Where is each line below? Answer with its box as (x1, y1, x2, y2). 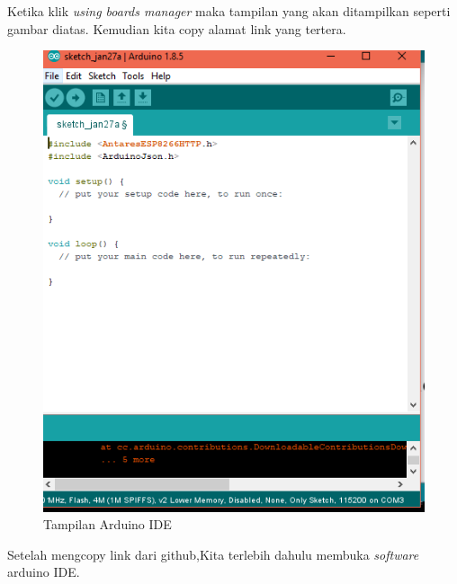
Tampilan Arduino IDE (43, 515, 172, 534)
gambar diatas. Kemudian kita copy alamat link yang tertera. (7, 19, 346, 38)
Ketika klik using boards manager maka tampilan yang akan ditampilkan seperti (7, 2, 451, 20)
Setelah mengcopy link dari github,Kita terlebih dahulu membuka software (7, 544, 419, 563)
